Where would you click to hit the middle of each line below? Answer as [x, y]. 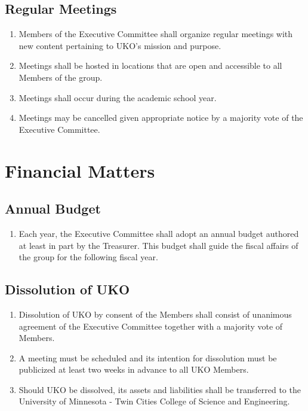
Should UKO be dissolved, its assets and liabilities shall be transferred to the [160, 389]
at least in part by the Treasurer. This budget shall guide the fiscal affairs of [158, 245]
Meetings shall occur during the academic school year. [118, 97]
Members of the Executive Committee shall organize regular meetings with [156, 34]
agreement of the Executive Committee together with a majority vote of [151, 326]
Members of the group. [61, 77]
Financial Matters [80, 170]
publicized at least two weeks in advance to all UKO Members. [134, 369]
